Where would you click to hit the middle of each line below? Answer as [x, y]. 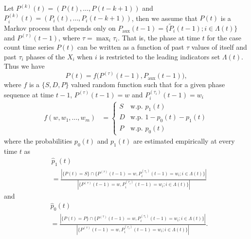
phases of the [45, 56]
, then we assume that [164, 18]
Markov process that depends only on [60, 28]
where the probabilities [38, 141]
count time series [29, 47]
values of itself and [219, 47]
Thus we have [24, 66]
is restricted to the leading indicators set [160, 56]
